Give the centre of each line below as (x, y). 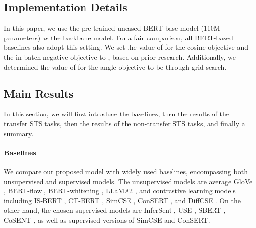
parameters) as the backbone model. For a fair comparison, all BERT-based (119, 37)
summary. (19, 133)
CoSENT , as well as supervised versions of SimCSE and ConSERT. (107, 219)
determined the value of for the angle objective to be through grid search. (115, 66)
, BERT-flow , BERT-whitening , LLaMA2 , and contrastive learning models (120, 191)
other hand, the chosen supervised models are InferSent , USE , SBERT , (115, 210)
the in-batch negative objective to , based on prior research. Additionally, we (120, 57)
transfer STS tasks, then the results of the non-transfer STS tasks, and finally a (125, 123)
